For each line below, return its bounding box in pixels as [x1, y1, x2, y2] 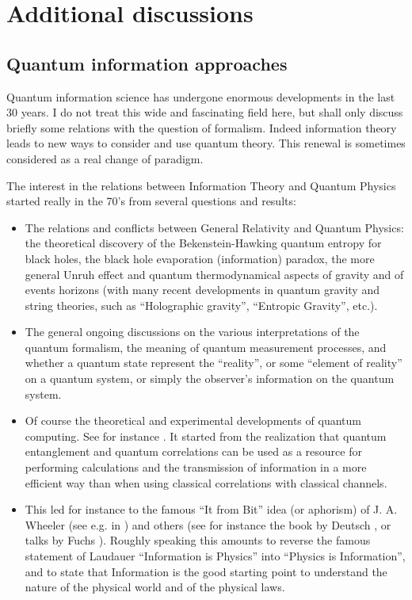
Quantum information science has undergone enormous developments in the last [6, 88, 395, 105]
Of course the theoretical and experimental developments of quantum [25, 412, 361, 429]
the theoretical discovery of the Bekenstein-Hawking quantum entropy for [25, 235, 382, 251]
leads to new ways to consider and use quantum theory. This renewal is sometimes [6, 135, 406, 151]
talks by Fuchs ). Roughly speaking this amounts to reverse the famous [25, 532, 371, 548]
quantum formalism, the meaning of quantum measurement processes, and [25, 338, 387, 355]
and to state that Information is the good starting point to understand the [25, 563, 387, 579]
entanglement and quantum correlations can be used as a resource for [25, 443, 362, 460]
